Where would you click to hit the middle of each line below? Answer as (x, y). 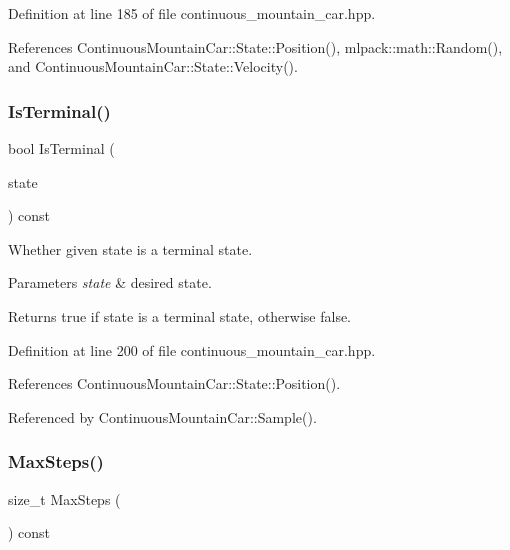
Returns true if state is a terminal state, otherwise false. (180, 315)
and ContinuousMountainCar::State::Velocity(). (153, 66)
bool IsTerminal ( (61, 148)
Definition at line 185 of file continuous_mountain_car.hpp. (192, 13)
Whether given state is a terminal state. (130, 248)
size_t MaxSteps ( (64, 498)
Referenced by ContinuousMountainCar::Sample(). (162, 416)
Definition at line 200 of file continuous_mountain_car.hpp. (192, 349)
